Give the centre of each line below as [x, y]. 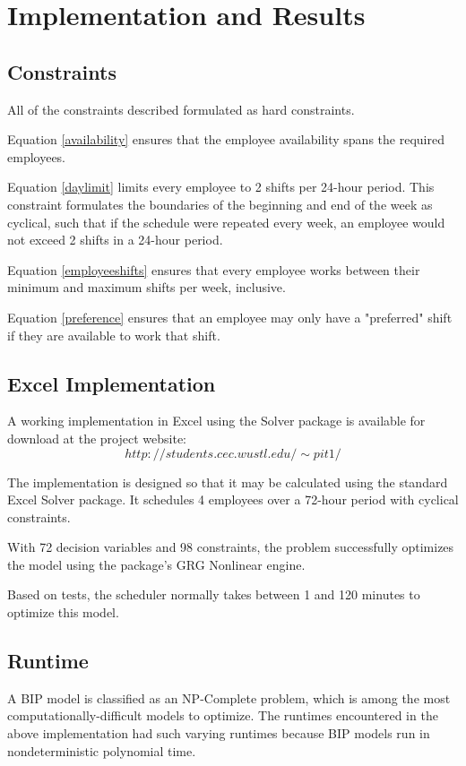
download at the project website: [97, 438]
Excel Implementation [112, 383]
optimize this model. [63, 612]
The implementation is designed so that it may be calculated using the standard [228, 482]
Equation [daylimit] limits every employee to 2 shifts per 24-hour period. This [221, 187]
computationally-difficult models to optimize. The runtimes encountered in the [223, 715]
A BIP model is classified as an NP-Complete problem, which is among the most [229, 697]
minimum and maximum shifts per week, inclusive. [147, 287]
